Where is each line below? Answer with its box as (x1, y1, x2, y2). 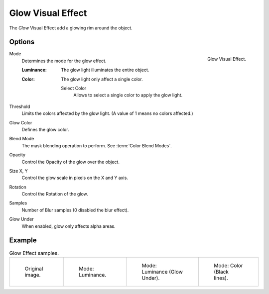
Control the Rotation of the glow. (21, 191, 88, 197)
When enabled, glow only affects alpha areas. (21, 223, 116, 229)
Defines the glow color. (21, 126, 69, 132)
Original (24, 265, 43, 272)
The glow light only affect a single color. (61, 76, 143, 82)
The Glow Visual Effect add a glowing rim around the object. (9, 25, 133, 31)
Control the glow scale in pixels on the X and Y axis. (21, 175, 128, 181)
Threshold (9, 103, 30, 109)
